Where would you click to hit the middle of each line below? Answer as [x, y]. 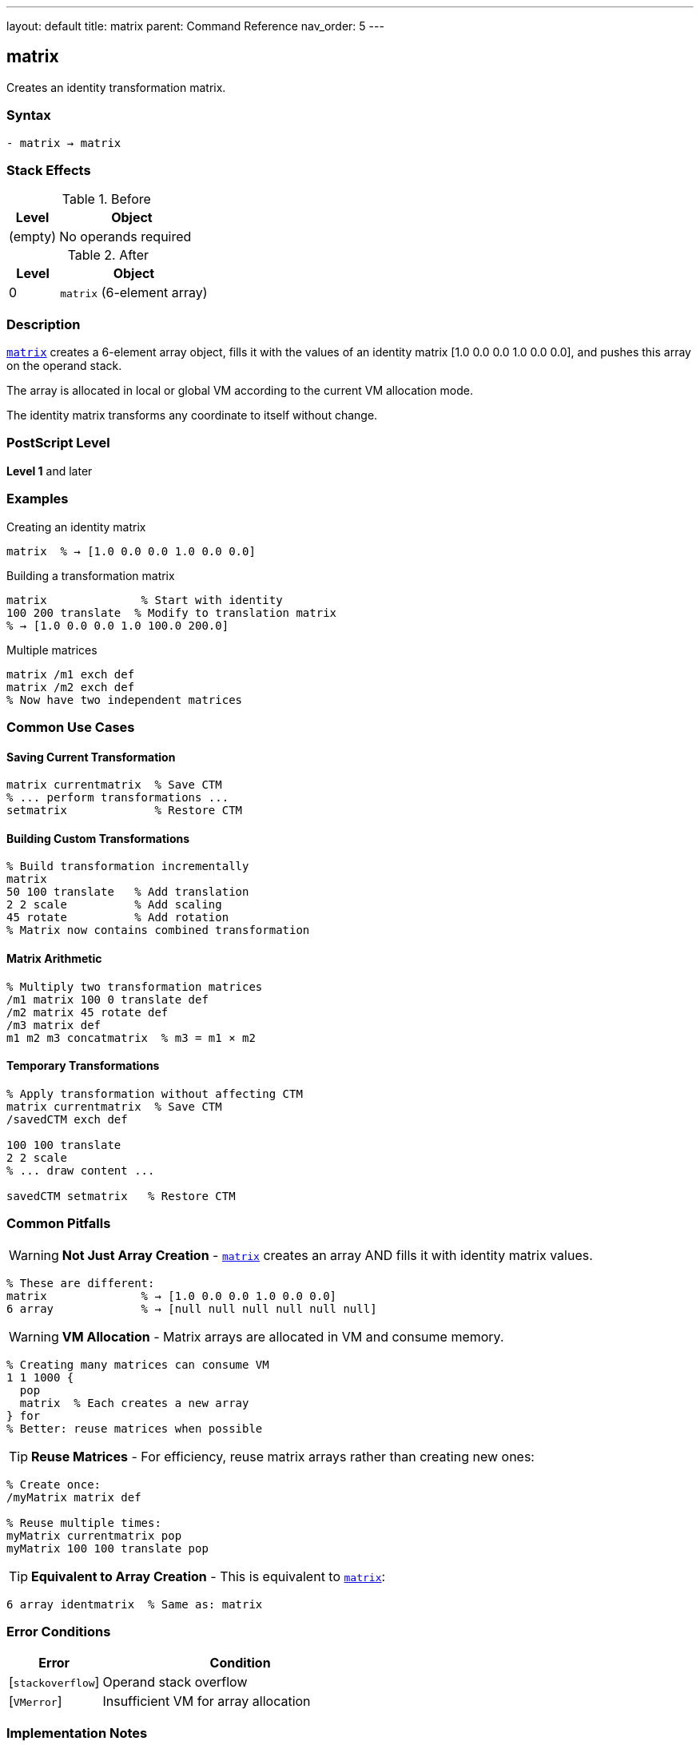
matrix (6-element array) [134, 293]
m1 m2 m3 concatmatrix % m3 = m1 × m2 [131, 1037]
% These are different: [81, 1283]
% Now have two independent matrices [125, 700]
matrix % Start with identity [145, 600]
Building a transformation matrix [91, 575]
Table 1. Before [106, 199]
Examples [38, 499]
